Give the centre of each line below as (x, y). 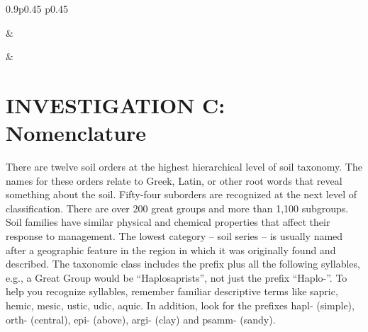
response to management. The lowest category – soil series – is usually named (174, 236)
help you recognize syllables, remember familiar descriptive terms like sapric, (172, 291)
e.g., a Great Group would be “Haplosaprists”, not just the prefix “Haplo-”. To (177, 277)
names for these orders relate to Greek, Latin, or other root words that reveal (174, 180)
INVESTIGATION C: (116, 104)
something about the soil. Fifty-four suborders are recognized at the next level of (181, 194)
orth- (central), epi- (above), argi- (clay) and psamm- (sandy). (141, 319)
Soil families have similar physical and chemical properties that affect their (168, 222)
